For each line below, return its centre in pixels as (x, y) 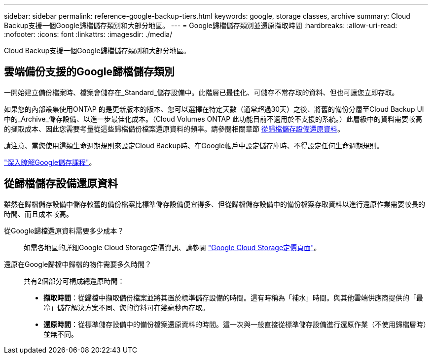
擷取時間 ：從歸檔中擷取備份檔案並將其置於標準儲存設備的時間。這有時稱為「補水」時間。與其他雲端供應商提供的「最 (233, 297)
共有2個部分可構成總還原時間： (74, 281)
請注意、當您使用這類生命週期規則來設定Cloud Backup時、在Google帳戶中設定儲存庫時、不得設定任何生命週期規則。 (194, 145)
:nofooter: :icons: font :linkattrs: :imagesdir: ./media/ (88, 34)
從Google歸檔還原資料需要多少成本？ (64, 230)
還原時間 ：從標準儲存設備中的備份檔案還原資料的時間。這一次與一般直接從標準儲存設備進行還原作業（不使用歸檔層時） (235, 324)
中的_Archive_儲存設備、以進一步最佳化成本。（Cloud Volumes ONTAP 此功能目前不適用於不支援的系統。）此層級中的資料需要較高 (213, 119)
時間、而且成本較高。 (38, 214)
